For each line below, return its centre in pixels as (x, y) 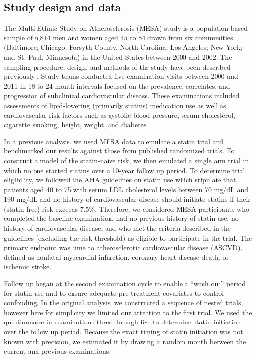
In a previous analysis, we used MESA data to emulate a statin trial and (114, 141)
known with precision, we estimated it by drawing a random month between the (125, 341)
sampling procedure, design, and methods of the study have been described (117, 66)
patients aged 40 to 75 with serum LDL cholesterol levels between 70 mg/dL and (126, 189)
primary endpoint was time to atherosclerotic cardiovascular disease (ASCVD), (123, 247)
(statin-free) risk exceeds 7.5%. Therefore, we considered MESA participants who (127, 208)
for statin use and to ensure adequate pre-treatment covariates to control (114, 293)
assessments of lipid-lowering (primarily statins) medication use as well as (115, 105)
